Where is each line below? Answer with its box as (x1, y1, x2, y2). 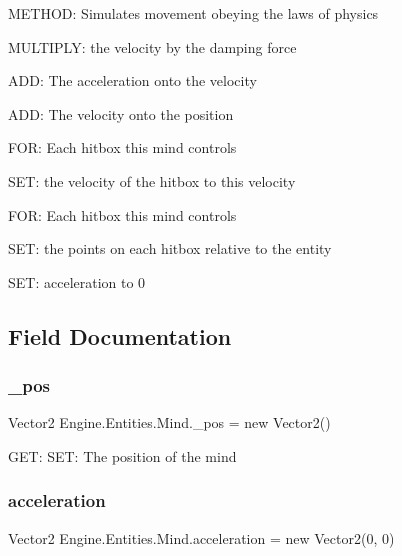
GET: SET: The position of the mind (8, 445, 237, 466)
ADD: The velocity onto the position (8, 103, 234, 124)
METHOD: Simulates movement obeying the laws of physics (8, 3, 379, 23)
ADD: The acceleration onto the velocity (8, 70, 257, 91)
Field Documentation (8, 320, 232, 351)
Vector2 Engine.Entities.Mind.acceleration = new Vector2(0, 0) (8, 527, 395, 548)
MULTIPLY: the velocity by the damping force (8, 36, 297, 57)
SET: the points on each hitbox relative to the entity (8, 238, 332, 259)
